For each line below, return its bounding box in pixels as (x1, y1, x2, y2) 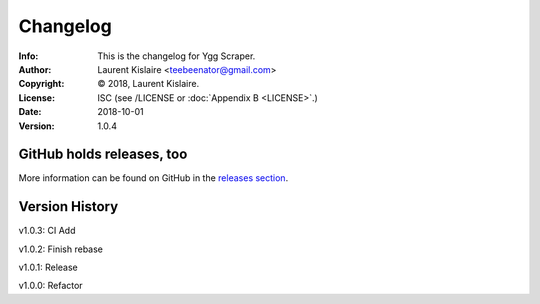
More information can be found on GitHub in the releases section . (18, 172, 289, 184)
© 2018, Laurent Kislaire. (97, 78, 200, 90)
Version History (18, 198, 119, 215)
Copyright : (18, 78, 65, 90)
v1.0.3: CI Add (18, 225, 76, 237)
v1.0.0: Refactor (18, 280, 84, 292)
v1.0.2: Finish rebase (18, 243, 104, 255)
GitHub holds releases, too (18, 146, 188, 163)
